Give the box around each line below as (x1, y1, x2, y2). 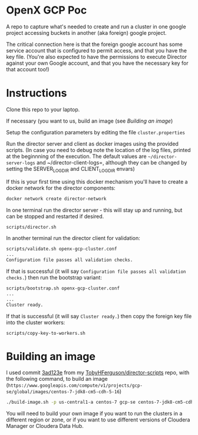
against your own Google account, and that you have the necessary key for (6, 60, 189, 67)
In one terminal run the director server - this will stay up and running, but (6, 206, 183, 213)
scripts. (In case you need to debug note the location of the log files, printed (6, 146, 191, 153)
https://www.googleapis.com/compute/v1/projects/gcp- (8, 383, 143, 389)
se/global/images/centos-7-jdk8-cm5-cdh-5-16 (6, 389, 120, 395)
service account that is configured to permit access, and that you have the (6, 47, 187, 54)
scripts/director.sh (6, 224, 57, 230)
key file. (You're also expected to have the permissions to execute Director (6, 53, 187, 60)
